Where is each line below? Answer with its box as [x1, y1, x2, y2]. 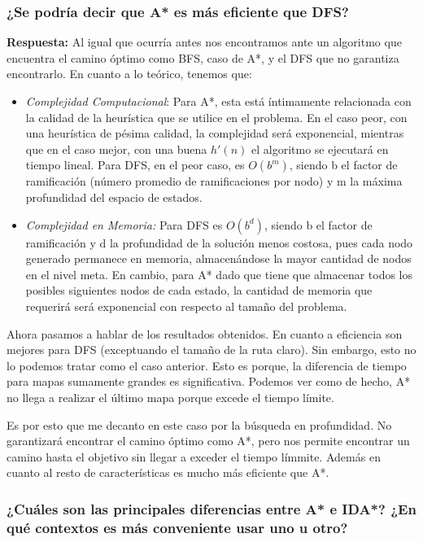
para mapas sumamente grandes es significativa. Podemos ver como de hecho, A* [7, 373, 411, 390]
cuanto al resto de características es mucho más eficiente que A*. [7, 464, 329, 481]
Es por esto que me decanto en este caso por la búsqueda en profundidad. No [7, 416, 392, 433]
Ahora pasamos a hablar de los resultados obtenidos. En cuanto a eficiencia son [7, 325, 403, 342]
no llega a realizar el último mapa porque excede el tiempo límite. [7, 388, 334, 405]
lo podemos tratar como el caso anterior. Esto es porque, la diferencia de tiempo [7, 356, 407, 374]
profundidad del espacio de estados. [25, 188, 203, 205]
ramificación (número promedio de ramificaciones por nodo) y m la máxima [25, 173, 403, 190]
